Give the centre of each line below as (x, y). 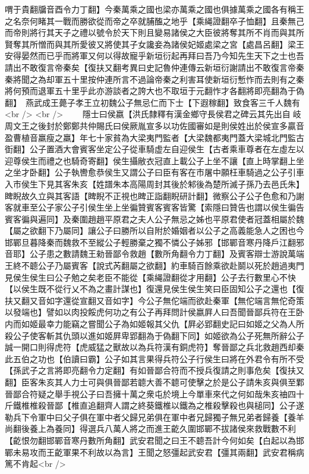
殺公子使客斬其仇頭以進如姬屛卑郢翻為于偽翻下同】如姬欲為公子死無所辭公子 (154, 335)
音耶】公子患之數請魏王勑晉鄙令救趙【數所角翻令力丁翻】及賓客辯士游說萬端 (154, 254)
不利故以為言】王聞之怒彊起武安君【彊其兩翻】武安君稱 (187, 452)
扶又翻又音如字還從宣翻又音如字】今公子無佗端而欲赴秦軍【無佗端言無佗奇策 (154, 300)
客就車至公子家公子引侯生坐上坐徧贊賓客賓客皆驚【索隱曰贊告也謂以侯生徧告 (154, 207)
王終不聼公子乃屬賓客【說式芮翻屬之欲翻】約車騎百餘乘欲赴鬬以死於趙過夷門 (154, 266)
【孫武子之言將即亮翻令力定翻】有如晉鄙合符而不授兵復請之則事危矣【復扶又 (154, 370)
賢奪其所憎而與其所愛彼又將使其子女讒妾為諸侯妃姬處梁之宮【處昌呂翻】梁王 (154, 44)
